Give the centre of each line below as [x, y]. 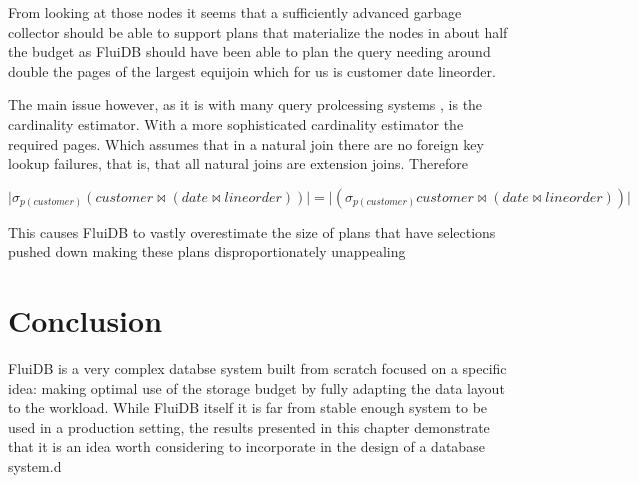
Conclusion [85, 320]
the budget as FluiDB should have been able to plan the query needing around [249, 51]
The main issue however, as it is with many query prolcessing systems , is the [245, 104]
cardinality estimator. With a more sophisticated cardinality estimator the [236, 123]
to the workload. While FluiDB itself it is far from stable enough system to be [248, 407]
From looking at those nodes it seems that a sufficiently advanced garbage [235, 12]
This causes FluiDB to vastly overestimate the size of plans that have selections [252, 231]
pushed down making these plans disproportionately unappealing [207, 251]
